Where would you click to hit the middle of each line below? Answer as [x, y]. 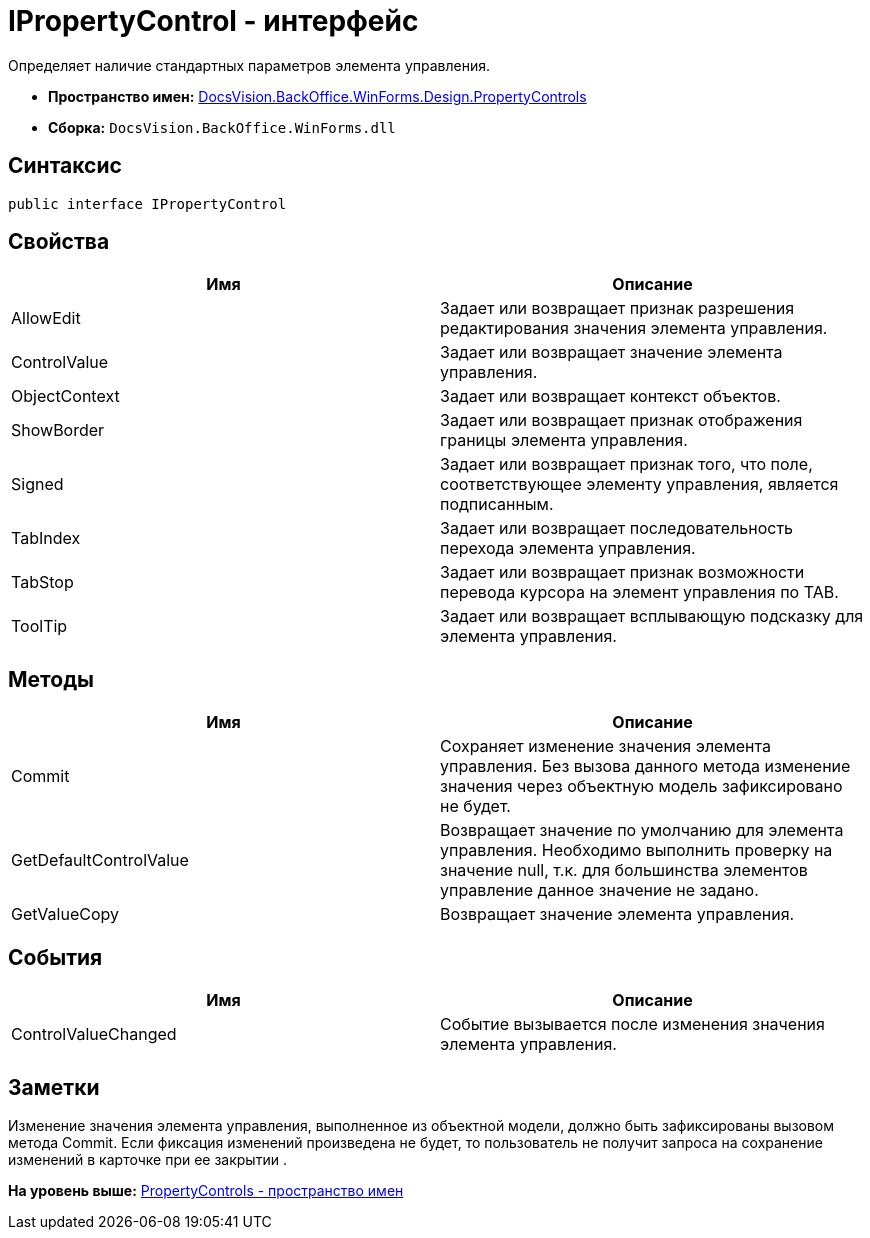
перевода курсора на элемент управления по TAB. [639, 592]
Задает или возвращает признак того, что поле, [626, 464]
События [55, 957]
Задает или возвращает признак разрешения [617, 308]
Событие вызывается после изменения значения [632, 1024]
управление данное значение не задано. [599, 890]
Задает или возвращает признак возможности [622, 572]
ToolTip [39, 626]
